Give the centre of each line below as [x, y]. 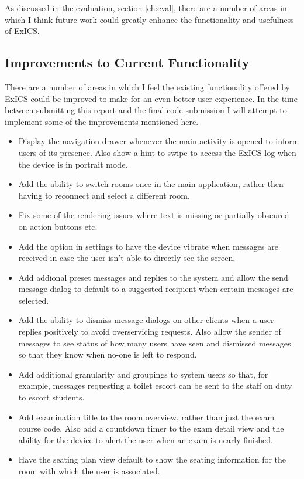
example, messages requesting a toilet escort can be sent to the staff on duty [155, 385]
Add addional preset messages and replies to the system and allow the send [153, 277]
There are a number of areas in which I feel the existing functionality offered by [147, 86]
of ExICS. [22, 31]
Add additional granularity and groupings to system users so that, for [143, 374]
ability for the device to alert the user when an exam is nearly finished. [146, 439]
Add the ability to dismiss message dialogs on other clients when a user [146, 320]
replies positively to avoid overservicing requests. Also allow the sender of [150, 332]
